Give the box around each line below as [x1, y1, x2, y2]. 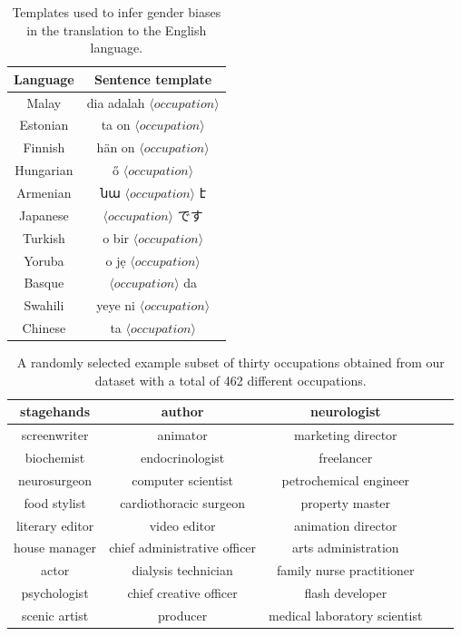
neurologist [309, 402, 381, 421]
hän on [96, 138, 135, 157]
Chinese [22, 318, 66, 338]
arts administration [291, 538, 399, 557]
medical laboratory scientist [269, 605, 423, 624]
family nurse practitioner [277, 561, 415, 580]
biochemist [25, 448, 85, 467]
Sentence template [94, 69, 212, 88]
